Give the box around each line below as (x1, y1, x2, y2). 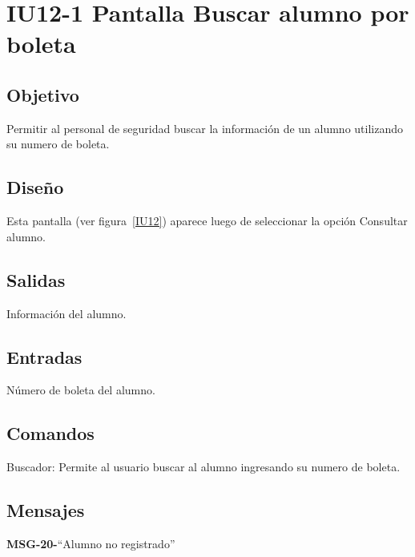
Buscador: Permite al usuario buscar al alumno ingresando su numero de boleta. (6, 458, 401, 475)
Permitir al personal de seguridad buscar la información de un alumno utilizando (6, 119, 403, 136)
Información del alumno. (6, 305, 127, 321)
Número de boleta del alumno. (6, 381, 155, 398)
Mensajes (6, 498, 85, 523)
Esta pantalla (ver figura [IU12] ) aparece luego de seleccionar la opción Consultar (6, 212, 408, 229)
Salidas (6, 267, 66, 292)
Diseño (6, 175, 64, 200)
